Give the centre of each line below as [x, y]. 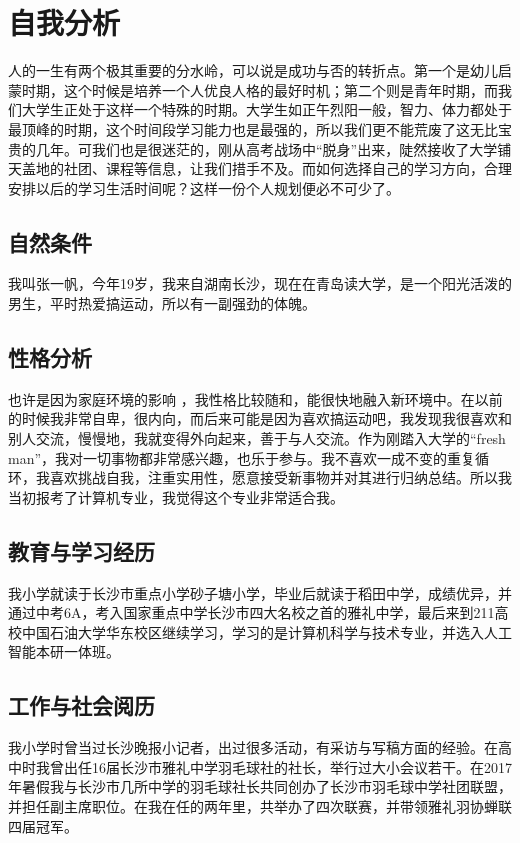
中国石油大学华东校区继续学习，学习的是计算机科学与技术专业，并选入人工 [266, 631]
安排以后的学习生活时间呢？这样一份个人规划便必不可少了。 [204, 187]
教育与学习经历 [81, 550]
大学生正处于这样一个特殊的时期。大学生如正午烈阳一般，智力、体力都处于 [266, 109]
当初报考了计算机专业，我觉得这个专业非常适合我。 [176, 496]
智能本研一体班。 [64, 651]
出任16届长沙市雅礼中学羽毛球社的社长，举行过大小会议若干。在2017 [287, 766]
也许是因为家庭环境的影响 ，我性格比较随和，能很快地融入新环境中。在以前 [255, 398]
